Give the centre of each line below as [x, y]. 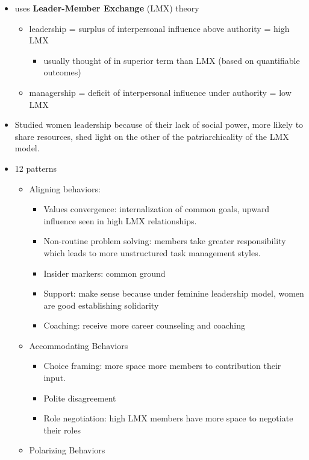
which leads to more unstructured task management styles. [152, 252]
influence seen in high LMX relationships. [120, 220]
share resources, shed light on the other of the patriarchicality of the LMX [152, 136]
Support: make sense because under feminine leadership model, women [174, 293]
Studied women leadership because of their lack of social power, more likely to [159, 124]
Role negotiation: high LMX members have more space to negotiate [168, 418]
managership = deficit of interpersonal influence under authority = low [160, 92]
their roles [62, 430]
